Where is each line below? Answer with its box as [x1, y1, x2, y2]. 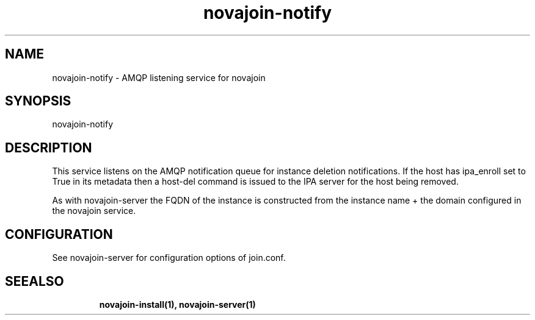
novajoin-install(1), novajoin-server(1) [99, 299, 256, 310]
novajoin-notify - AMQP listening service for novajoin [52, 72, 266, 83]
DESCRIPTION [5, 140, 92, 155]
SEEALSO [5, 273, 64, 289]
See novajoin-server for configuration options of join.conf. [52, 252, 286, 263]
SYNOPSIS [5, 93, 71, 109]
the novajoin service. [52, 205, 136, 216]
